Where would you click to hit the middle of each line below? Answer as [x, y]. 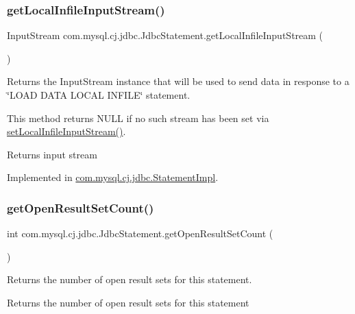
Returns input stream [52, 154]
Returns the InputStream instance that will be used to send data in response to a [178, 81]
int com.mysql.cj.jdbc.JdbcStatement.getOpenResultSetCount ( [140, 233]
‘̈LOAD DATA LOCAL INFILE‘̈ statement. [99, 95]
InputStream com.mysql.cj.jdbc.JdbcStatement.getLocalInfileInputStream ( [165, 35]
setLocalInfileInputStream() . [66, 131]
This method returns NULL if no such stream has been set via [138, 118]
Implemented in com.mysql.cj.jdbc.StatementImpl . [113, 177]
